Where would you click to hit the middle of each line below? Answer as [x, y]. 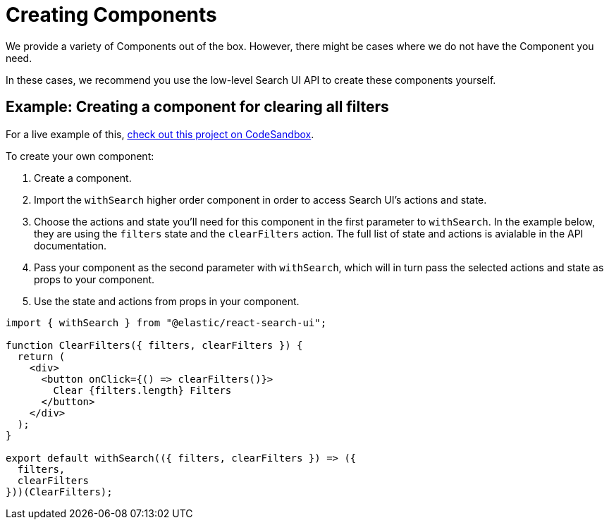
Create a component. [83, 178]
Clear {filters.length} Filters [142, 390]
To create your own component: [80, 156]
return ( [41, 356]
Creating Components [111, 15]
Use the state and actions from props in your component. [167, 301]
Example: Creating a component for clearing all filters [197, 107]
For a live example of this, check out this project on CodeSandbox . [160, 134]
